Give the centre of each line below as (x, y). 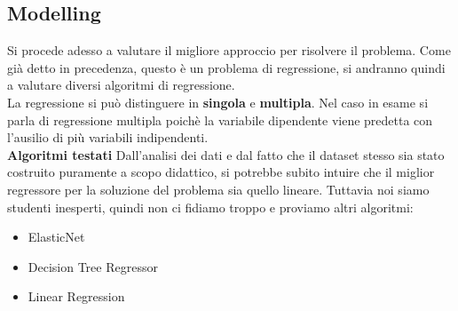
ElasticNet (56, 237)
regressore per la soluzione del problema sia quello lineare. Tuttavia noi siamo (218, 189)
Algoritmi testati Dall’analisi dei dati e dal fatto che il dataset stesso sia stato (226, 154)
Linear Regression (76, 296)
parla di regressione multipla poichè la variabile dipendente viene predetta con (220, 120)
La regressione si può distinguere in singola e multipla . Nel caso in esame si (218, 102)
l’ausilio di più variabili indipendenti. (108, 137)
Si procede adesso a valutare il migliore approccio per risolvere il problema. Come (229, 50)
